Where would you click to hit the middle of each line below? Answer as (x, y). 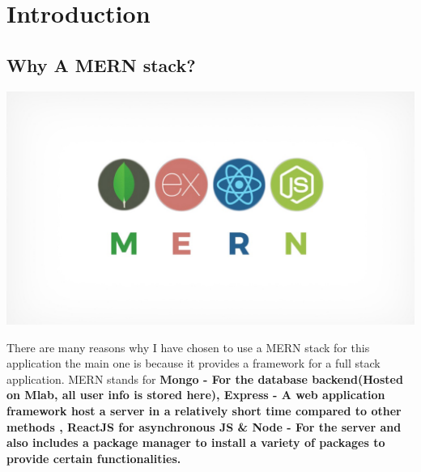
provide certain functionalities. (94, 458)
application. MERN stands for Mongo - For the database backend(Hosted (205, 378)
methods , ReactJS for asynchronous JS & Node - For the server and (204, 426)
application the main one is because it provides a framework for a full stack (193, 363)
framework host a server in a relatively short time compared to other (204, 410)
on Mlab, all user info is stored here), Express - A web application (196, 395)
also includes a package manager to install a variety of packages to (196, 442)
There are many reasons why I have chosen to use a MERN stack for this (188, 347)
